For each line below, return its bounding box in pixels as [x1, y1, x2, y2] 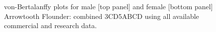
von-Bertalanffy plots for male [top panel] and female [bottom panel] [4, 1, 213, 11]
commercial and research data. [4, 20, 97, 31]
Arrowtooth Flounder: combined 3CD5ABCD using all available [4, 11, 199, 21]
